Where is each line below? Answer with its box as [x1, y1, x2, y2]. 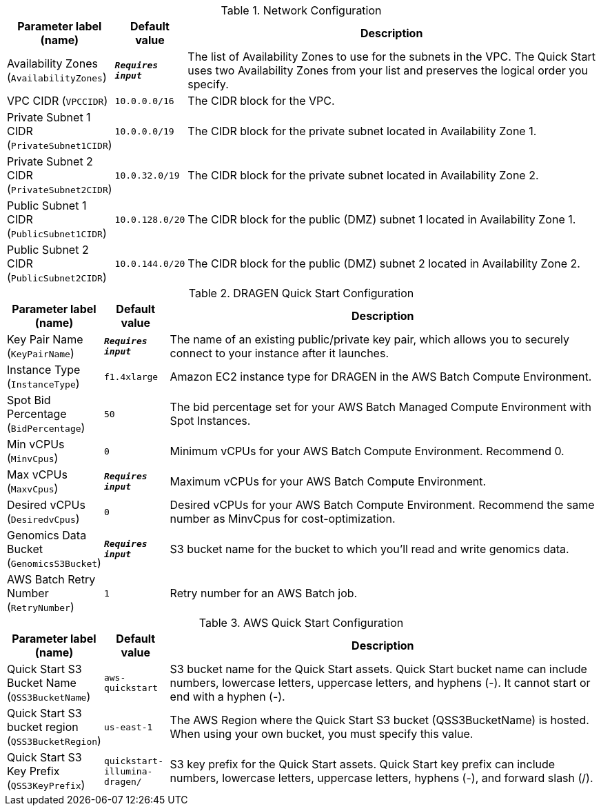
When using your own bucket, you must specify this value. [170, 727, 473, 741]
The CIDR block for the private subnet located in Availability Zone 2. [187, 168, 539, 182]
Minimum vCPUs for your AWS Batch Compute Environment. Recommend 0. [170, 444, 564, 458]
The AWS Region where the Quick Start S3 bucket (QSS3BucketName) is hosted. [170, 713, 589, 727]
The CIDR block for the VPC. [187, 94, 335, 108]
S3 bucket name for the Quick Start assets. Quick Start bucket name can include [170, 662, 587, 676]
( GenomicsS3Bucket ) [7, 556, 101, 570]
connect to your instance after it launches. [170, 346, 389, 360]
